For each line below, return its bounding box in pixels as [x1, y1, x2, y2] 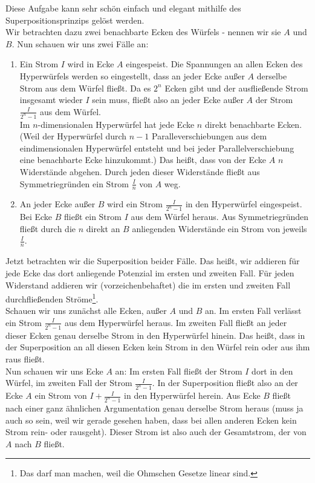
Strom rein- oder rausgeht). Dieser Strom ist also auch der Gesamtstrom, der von [5, 425, 307, 438]
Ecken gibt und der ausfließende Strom [164, 81, 308, 94]
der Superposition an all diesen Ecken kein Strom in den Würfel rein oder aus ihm [5, 341, 310, 353]
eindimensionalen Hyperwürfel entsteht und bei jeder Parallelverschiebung [19, 141, 294, 154]
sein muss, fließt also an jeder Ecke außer [92, 93, 244, 106]
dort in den [252, 364, 293, 377]
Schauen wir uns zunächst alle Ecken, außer [5, 304, 167, 317]
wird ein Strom [107, 198, 163, 210]
